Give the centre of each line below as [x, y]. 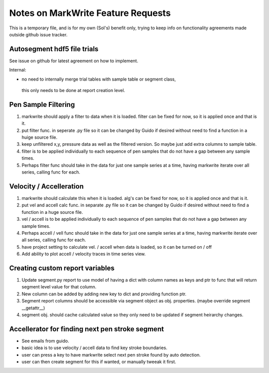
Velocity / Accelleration [47, 186]
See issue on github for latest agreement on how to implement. [74, 61]
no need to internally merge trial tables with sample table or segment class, [99, 79]
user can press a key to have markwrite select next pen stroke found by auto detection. [111, 355]
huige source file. [39, 137]
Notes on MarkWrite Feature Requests [90, 13]
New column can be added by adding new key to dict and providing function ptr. [104, 294]
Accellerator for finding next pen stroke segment [87, 329]
